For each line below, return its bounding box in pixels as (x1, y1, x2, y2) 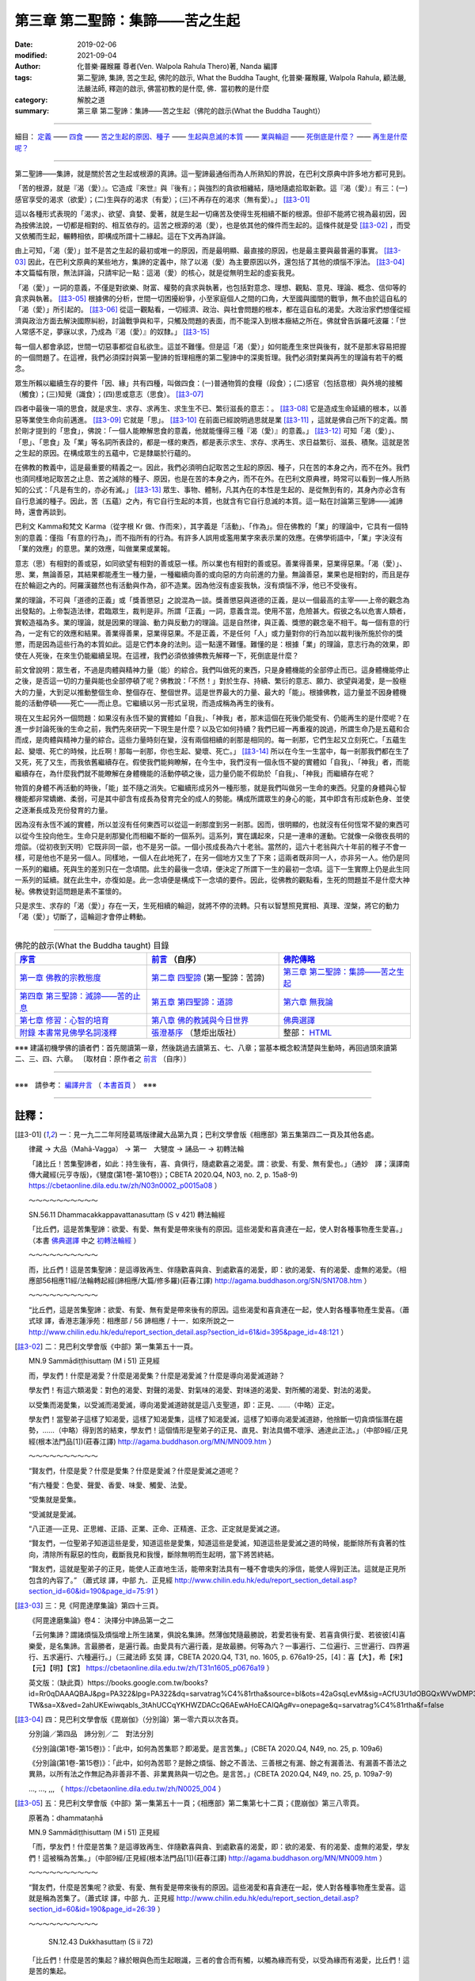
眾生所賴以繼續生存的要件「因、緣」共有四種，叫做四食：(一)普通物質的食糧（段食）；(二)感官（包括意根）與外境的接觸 (14, 378, 403, 387)
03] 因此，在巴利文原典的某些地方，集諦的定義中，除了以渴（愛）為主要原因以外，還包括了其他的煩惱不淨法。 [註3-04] (14, 257, 405, 266)
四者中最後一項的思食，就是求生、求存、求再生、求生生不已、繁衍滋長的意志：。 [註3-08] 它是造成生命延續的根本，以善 (14, 404, 408, 414)
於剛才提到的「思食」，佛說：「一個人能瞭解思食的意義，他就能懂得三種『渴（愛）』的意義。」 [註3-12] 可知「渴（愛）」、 (14, 426, 399, 436)
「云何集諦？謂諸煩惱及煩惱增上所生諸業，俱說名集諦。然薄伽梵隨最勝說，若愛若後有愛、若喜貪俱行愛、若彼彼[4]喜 (28, 1630, 406, 1639)
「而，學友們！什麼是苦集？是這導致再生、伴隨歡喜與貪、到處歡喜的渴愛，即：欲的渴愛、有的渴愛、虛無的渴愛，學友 (28, 1842, 410, 1852)
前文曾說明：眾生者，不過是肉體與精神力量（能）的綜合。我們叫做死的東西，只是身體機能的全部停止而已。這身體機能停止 (14, 666, 410, 675)
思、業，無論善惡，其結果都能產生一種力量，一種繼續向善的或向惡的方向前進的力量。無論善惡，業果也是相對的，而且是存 (14, 569, 410, 578)
